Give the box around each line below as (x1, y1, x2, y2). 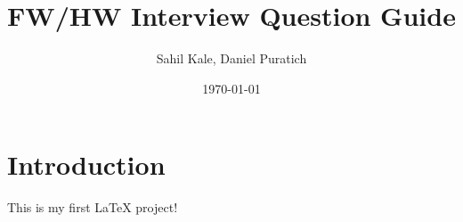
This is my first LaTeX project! (7, 198, 178, 217)
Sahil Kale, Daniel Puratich (156, 49, 307, 68)
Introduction (7, 146, 166, 183)
